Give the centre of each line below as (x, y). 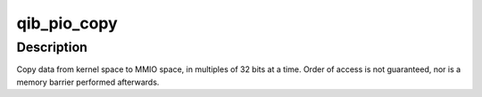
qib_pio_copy (67, 23)
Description (52, 47)
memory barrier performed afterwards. (88, 82)
